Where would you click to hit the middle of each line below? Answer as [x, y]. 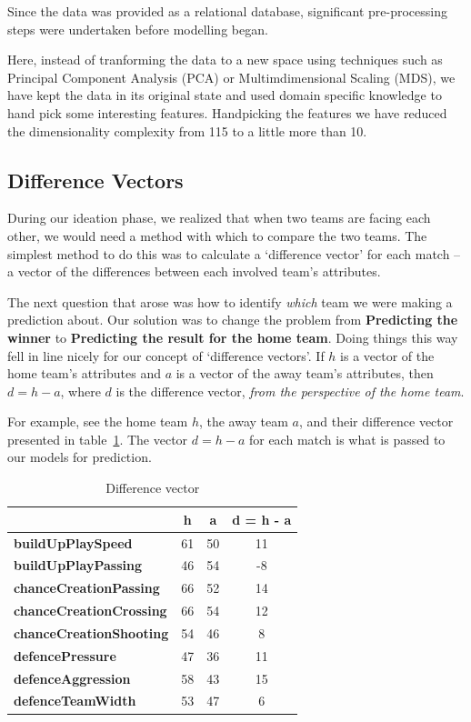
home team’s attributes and [84, 373]
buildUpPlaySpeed [73, 542]
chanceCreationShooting [91, 632]
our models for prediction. [80, 457]
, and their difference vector [376, 421]
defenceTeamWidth [75, 701]
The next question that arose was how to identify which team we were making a [230, 301]
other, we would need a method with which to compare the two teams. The [217, 235]
